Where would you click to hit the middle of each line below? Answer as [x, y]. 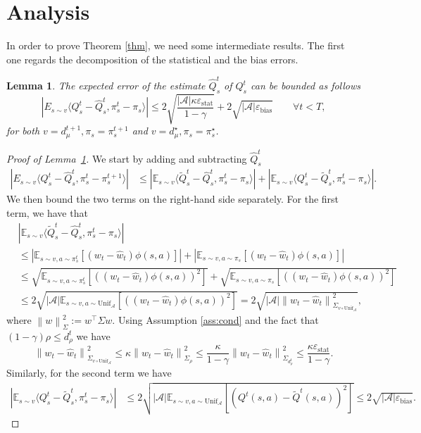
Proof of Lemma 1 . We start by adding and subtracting [127, 158]
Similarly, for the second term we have [89, 372]
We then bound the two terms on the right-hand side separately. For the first [173, 199]
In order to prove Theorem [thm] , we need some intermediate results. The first [176, 45]
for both [23, 131]
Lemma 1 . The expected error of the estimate [106, 86]
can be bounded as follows [306, 86]
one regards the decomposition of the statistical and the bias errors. [152, 59]
